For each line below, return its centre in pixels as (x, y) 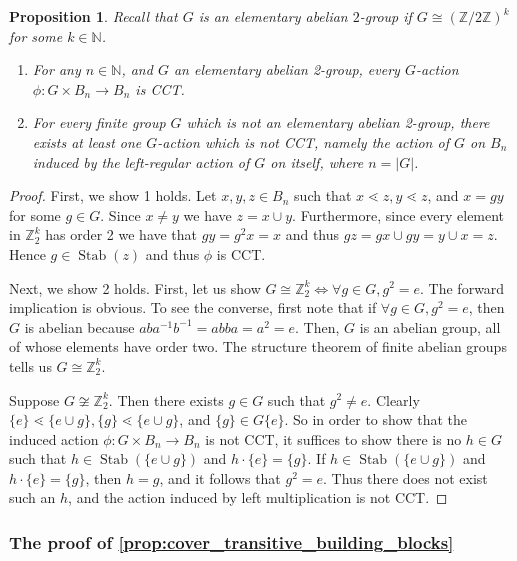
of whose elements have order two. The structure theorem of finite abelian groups (258, 346)
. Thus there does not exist (405, 477)
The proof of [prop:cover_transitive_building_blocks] (231, 541)
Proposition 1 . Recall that (93, 16)
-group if (385, 16)
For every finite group (99, 122)
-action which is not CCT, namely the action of (303, 141)
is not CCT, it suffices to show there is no (333, 438)
